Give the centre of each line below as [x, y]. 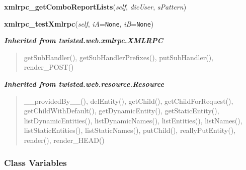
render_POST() [49, 67]
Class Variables [35, 162]
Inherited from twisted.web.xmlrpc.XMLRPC [84, 40]
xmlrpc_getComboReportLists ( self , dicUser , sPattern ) [95, 7]
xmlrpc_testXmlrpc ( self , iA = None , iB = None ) [79, 23]
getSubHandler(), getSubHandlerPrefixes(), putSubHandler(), [119, 57]
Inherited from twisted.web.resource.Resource [84, 84]
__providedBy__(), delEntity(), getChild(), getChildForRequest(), [129, 101]
